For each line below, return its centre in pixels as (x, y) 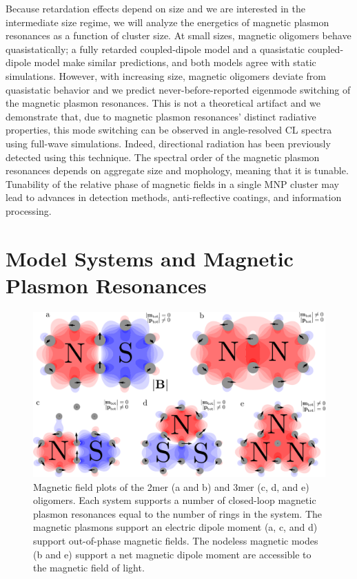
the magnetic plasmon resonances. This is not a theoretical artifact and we (163, 103)
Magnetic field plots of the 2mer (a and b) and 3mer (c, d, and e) (171, 486)
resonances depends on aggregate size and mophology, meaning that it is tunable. (177, 170)
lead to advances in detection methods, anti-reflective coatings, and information (174, 197)
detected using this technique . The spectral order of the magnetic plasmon (163, 157)
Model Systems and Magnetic (150, 258)
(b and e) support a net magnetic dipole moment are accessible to (172, 554)
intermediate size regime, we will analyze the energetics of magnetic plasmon (167, 22)
